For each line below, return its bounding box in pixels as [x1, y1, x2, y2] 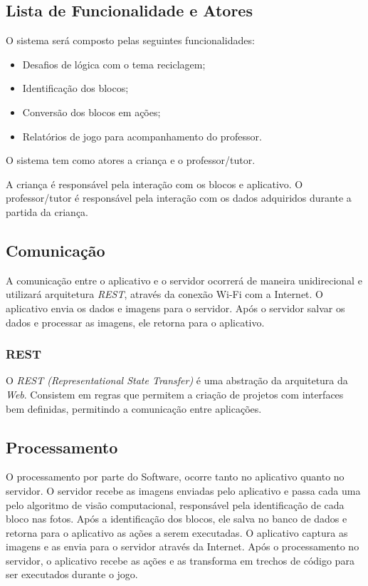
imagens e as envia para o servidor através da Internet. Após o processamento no [6, 539, 359, 554]
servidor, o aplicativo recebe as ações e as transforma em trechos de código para [6, 552, 354, 567]
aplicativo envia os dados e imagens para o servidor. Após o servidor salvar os [6, 300, 345, 315]
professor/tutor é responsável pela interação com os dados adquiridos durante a [6, 190, 352, 205]
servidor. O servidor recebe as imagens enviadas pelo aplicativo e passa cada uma [6, 483, 361, 498]
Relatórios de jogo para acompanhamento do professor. [22, 128, 262, 143]
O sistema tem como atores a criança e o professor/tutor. [6, 153, 256, 168]
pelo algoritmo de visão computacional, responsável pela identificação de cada [6, 497, 345, 512]
